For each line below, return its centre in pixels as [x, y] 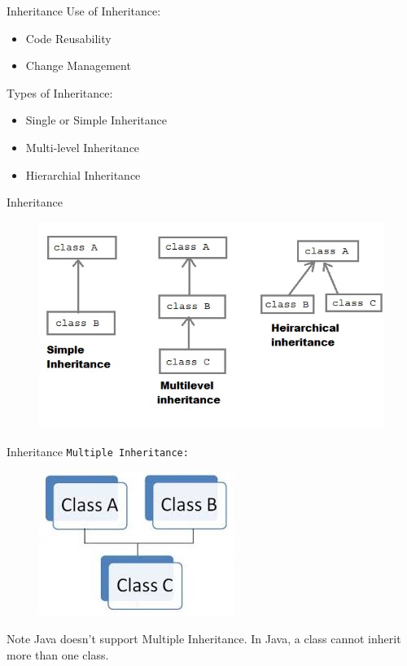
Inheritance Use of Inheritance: [84, 11]
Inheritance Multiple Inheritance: [98, 451]
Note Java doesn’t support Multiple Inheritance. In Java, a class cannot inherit [204, 638]
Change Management [78, 65]
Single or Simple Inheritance [96, 120]
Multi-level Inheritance [83, 147]
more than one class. [58, 654]
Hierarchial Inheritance [83, 174]
